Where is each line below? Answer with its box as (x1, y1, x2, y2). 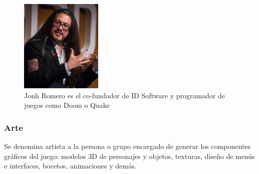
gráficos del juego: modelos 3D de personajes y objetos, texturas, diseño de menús (4, 150, 255, 161)
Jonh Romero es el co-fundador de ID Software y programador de (24, 90, 225, 100)
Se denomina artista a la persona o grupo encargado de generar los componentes (4, 141, 251, 151)
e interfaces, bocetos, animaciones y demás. (4, 160, 137, 171)
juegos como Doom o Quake (24, 100, 110, 110)
